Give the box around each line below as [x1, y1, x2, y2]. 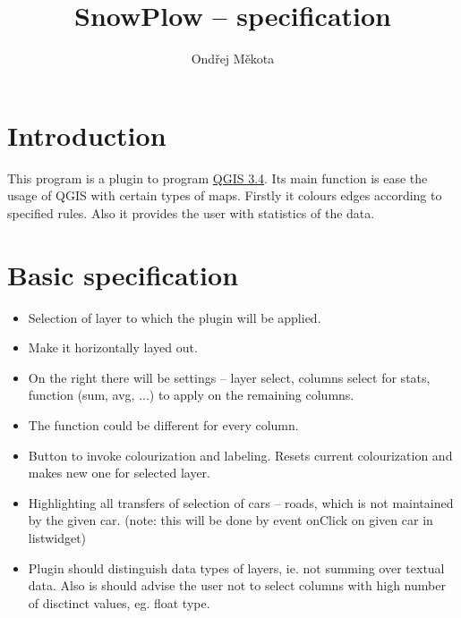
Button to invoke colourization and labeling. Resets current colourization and [28, 445, 453, 464]
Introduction [7, 116, 166, 153]
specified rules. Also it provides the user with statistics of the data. [7, 203, 375, 222]
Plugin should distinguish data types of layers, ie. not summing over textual [28, 558, 445, 577]
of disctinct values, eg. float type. [28, 593, 210, 612]
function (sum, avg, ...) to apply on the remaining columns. [28, 385, 354, 404]
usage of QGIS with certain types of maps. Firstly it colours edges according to [7, 186, 442, 205]
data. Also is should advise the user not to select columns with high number [28, 576, 446, 595]
